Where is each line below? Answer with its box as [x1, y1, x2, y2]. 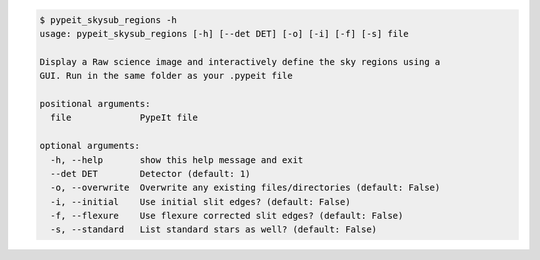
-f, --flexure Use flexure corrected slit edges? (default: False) [50, 210, 404, 222]
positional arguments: [39, 98, 151, 109]
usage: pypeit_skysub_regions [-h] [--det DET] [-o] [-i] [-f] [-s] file [39, 28, 409, 39]
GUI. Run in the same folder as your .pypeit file [39, 70, 294, 82]
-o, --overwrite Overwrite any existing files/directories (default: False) [50, 182, 441, 194]
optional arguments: [39, 140, 140, 152]
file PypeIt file [50, 112, 199, 124]
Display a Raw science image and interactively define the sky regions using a [39, 56, 441, 67]
